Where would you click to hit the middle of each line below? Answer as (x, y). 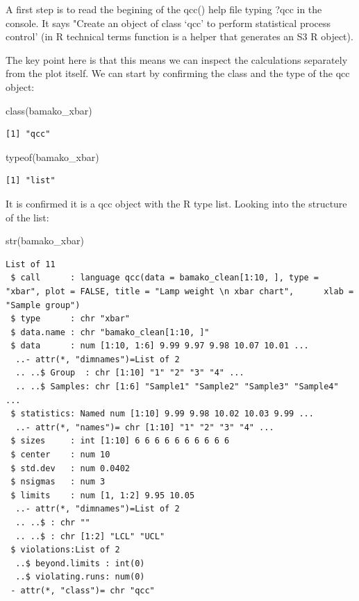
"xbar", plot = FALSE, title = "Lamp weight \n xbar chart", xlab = (180, 291)
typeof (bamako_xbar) (52, 156)
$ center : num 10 (60, 455)
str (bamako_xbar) (45, 240)
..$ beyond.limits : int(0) (80, 563)
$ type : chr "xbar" (70, 319)
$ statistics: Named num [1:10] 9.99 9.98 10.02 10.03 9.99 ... (162, 414)
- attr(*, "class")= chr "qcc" (83, 590)
